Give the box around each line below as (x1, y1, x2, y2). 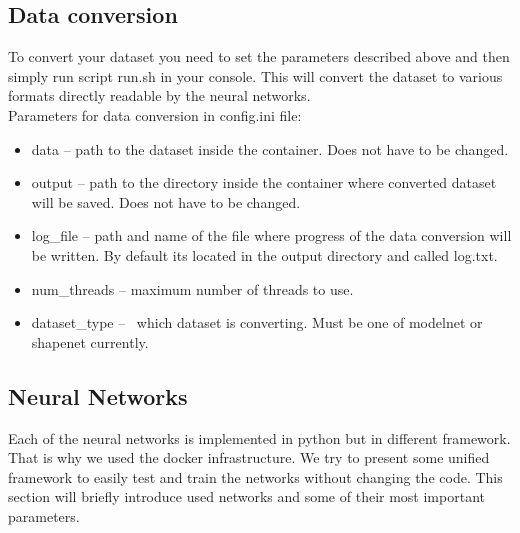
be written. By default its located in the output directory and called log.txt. (31, 244, 498, 265)
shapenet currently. (31, 331, 149, 352)
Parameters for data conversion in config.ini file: (8, 104, 302, 125)
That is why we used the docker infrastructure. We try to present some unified (8, 447, 490, 468)
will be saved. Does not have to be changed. (31, 191, 301, 212)
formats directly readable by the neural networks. (8, 85, 311, 106)
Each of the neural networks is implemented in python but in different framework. (8, 427, 511, 448)
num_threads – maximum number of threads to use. (31, 278, 354, 299)
